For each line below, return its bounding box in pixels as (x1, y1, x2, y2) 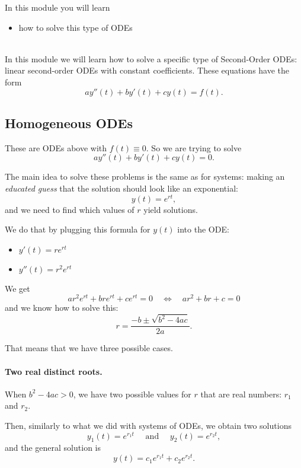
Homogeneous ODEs (5, 113, 133, 132)
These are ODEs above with (5, 141, 107, 154)
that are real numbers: (200, 387, 282, 400)
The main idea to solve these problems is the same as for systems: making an (5, 170, 285, 183)
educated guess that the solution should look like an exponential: (5, 182, 238, 194)
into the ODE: (177, 223, 229, 235)
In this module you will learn (5, 1, 110, 13)
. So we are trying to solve (146, 141, 242, 154)
